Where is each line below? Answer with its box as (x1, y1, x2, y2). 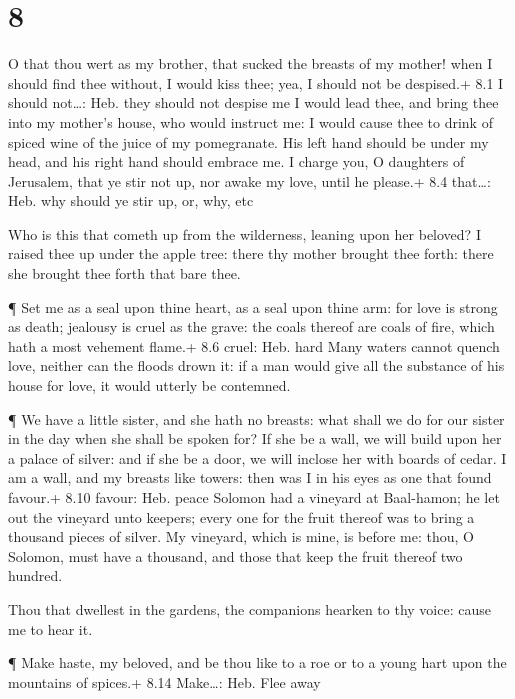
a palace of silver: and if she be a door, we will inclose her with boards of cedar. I (8, 447, 507, 468)
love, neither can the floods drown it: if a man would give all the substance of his (8, 355, 505, 376)
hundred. (8, 565, 63, 586)
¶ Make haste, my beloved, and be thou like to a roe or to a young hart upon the (8, 652, 507, 673)
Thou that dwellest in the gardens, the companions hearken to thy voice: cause (8, 598, 491, 619)
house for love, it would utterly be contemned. (8, 375, 291, 396)
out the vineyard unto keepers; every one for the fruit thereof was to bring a (8, 506, 475, 527)
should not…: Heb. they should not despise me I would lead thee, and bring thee (8, 92, 499, 113)
